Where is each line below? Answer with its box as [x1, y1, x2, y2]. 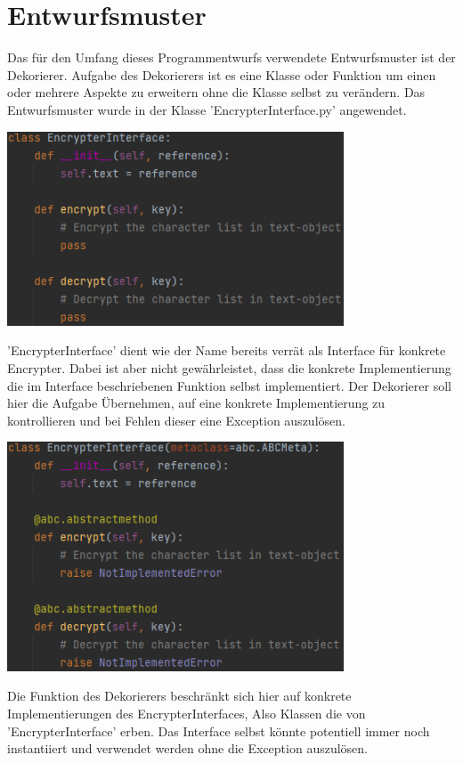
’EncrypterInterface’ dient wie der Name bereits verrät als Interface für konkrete [7, 341, 446, 360]
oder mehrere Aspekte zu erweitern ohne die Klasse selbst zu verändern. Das [7, 83, 426, 101]
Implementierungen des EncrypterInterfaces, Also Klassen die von [7, 703, 366, 722]
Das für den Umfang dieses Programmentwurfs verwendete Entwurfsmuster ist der [7, 48, 456, 67]
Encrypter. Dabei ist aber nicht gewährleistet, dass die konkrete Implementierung [7, 359, 451, 377]
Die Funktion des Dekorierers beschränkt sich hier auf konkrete [7, 686, 352, 705]
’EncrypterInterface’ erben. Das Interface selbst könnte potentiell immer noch [7, 721, 430, 740]
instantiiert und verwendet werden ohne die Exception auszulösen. [7, 739, 369, 758]
